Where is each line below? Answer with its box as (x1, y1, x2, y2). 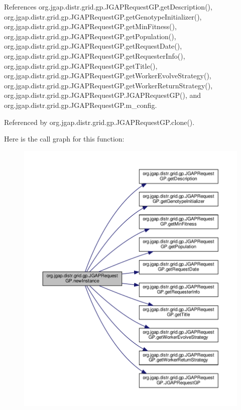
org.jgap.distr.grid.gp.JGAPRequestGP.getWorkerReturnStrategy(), (4, 80, 213, 90)
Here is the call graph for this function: (4, 133, 125, 144)
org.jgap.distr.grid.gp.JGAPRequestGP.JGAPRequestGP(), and (4, 90, 201, 100)
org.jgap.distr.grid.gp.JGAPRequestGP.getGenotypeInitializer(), (4, 11, 202, 22)
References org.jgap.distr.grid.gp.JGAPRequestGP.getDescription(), (4, 2, 212, 12)
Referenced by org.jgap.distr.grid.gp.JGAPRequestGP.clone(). (4, 116, 195, 127)
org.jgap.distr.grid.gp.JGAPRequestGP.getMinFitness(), (4, 21, 177, 32)
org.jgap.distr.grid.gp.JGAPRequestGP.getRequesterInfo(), (4, 50, 185, 61)
